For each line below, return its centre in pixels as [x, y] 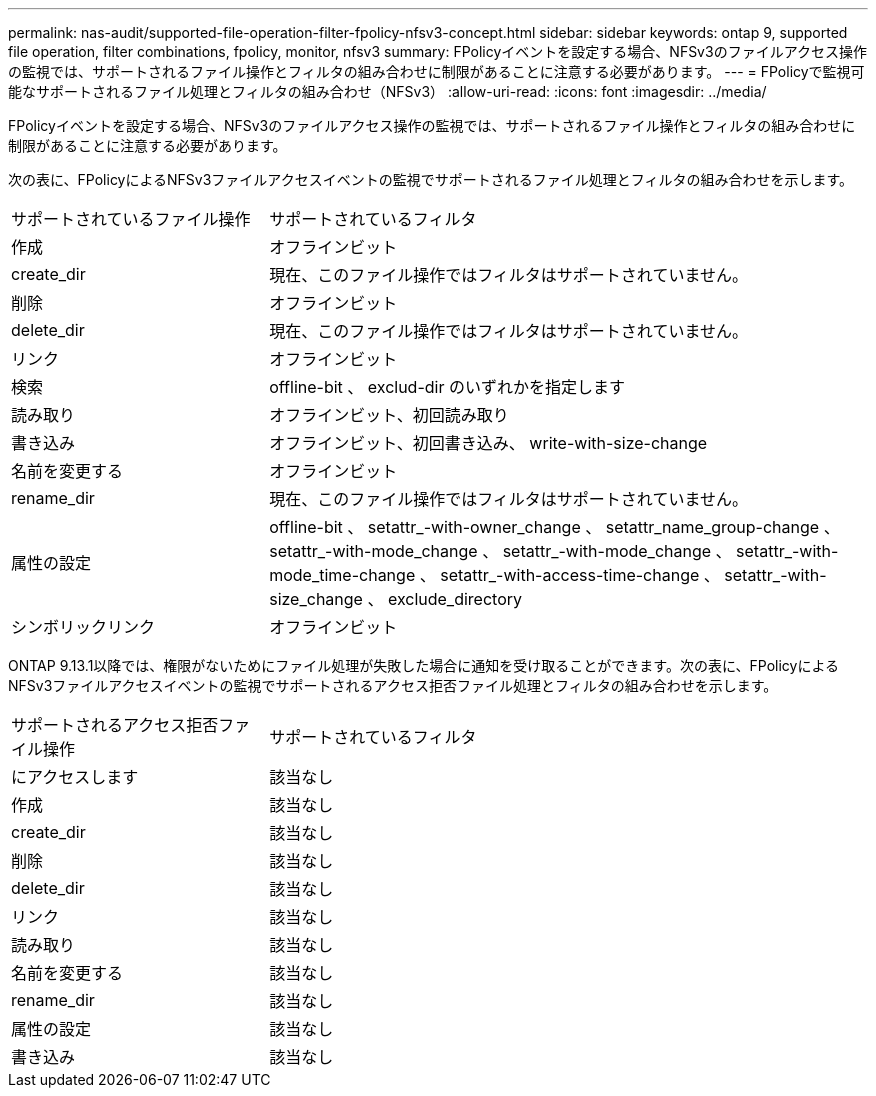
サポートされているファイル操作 [131, 219]
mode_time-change [342, 575]
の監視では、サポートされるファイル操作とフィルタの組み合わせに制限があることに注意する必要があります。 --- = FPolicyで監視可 [436, 71]
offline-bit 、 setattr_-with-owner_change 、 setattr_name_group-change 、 [554, 527]
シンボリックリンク [83, 627]
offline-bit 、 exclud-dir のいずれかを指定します [447, 387]
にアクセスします [75, 777]
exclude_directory [454, 599]
